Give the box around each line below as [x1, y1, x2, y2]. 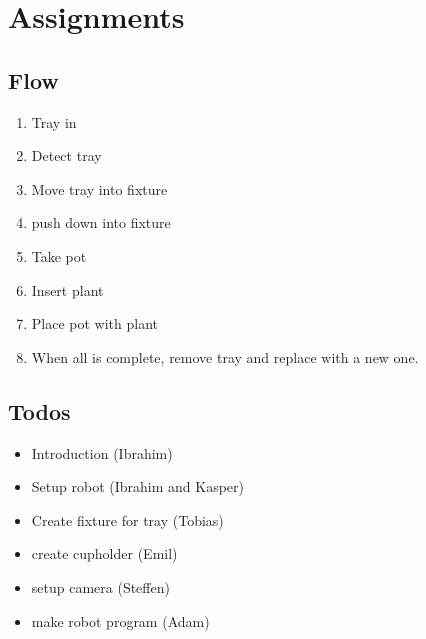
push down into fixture [31, 212, 171, 233]
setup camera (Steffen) [31, 576, 170, 597]
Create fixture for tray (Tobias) [31, 509, 224, 530]
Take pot [31, 245, 87, 266]
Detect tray [31, 145, 102, 166]
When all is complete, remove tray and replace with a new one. [31, 346, 419, 367]
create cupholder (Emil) [31, 543, 178, 564]
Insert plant [31, 279, 104, 300]
